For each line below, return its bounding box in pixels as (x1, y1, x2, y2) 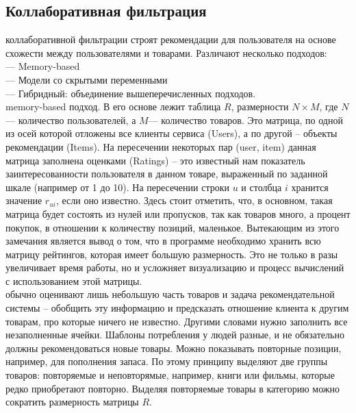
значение (5, 193, 42, 208)
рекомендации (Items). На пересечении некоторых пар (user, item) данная (5, 139, 316, 153)
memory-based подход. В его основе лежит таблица (5, 99, 221, 114)
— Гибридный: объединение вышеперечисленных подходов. (5, 86, 256, 100)
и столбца (241, 179, 282, 194)
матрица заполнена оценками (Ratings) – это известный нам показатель (5, 153, 305, 167)
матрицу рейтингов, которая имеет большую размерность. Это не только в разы (5, 247, 338, 261)
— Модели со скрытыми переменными (5, 72, 168, 86)
